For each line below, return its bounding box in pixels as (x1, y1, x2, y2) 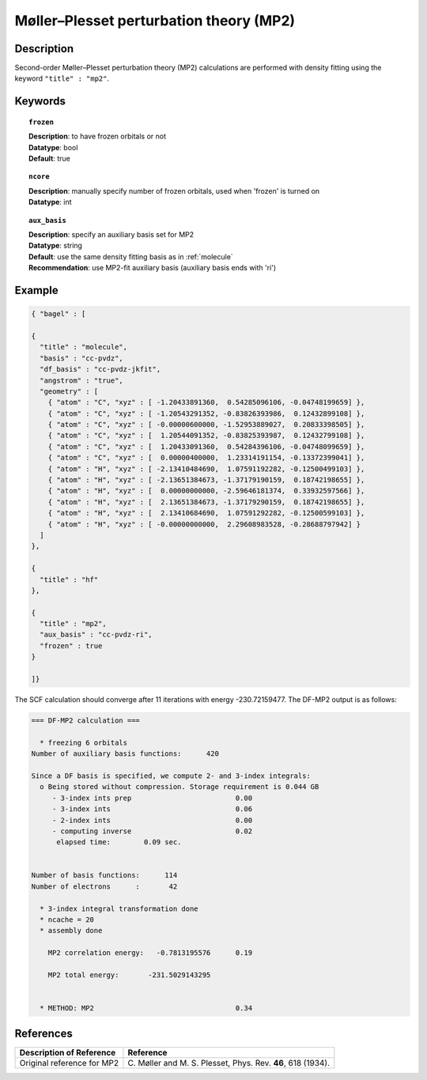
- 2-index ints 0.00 (51, 815, 253, 825)
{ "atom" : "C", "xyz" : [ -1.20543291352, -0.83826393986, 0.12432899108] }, (47, 409, 365, 418)
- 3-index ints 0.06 (51, 805, 253, 814)
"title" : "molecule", (40, 342, 128, 352)
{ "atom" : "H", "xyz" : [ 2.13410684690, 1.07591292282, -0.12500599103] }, (47, 508, 365, 518)
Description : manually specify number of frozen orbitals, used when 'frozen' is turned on (28, 186, 320, 195)
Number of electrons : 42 (31, 882, 178, 891)
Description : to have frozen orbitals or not (28, 131, 166, 142)
